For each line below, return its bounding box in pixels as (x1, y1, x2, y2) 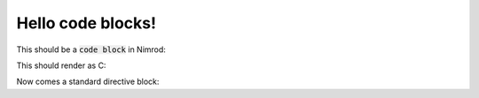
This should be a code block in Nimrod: (16, 44, 166, 55)
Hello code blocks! (16, 13, 157, 33)
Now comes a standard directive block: (16, 76, 160, 87)
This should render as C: (16, 60, 106, 71)
